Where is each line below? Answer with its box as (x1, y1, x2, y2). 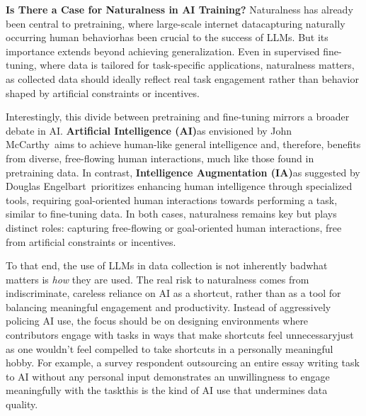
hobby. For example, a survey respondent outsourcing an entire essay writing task (6, 355, 360, 370)
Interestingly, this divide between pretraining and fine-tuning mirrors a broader (6, 109, 350, 124)
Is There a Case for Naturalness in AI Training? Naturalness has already (6, 2, 353, 16)
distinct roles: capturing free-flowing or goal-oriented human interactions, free (6, 220, 342, 235)
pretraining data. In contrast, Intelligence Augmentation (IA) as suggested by (6, 164, 360, 179)
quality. (6, 397, 38, 412)
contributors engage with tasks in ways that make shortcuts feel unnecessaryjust (6, 327, 354, 342)
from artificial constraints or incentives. (6, 234, 176, 249)
